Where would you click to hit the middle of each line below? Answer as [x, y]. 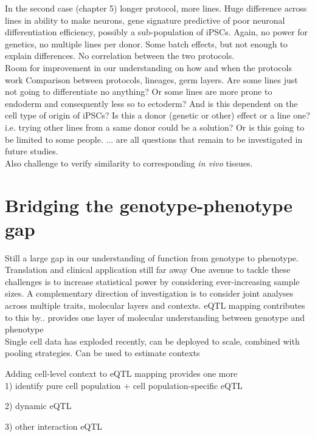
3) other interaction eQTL [54, 426]
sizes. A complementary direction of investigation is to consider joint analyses [149, 293]
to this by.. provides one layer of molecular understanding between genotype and [155, 317]
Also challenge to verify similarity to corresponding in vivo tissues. [129, 163]
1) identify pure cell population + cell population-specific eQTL [124, 385]
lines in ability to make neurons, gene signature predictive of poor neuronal [145, 20]
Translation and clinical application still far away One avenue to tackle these [148, 270]
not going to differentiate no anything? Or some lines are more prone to [139, 91]
